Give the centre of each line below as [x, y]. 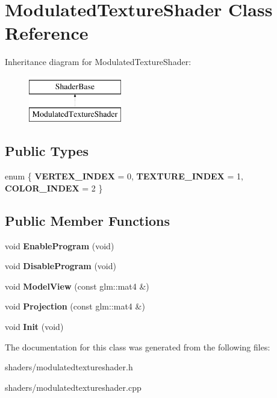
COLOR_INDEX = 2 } [54, 188]
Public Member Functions [87, 220]
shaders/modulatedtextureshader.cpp [73, 387]
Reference [47, 33]
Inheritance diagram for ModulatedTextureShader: [98, 62]
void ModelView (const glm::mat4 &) [77, 286]
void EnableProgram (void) [60, 245]
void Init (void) [34, 327]
